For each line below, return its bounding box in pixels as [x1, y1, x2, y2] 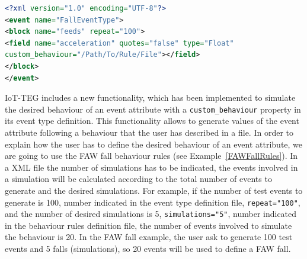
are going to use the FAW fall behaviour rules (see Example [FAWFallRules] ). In [5, 149, 298, 162]
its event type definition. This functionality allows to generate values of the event [5, 114, 299, 127]
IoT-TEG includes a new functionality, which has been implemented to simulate [5, 91, 296, 104]
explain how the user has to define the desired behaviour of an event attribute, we [5, 138, 303, 150]
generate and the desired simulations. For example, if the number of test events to [5, 184, 303, 196]
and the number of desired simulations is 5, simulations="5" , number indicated [5, 207, 297, 220]
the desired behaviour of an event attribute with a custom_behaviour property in [5, 103, 301, 115]
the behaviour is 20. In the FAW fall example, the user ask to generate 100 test [5, 231, 293, 243]
